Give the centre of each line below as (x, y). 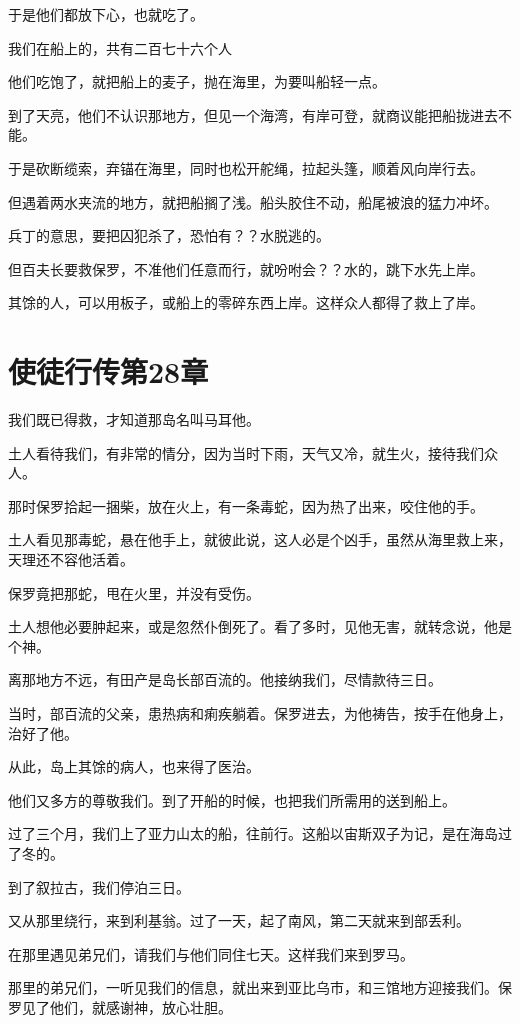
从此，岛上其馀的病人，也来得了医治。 (134, 766)
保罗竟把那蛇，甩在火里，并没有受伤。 (134, 592)
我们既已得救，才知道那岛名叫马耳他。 (134, 419)
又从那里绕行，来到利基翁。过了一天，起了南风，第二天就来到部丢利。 (239, 920)
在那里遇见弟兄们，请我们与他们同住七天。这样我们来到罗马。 (211, 953)
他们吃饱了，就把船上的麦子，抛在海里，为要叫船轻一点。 (197, 81)
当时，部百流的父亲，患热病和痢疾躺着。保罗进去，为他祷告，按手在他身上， (260, 713)
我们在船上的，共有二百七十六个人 (120, 47)
